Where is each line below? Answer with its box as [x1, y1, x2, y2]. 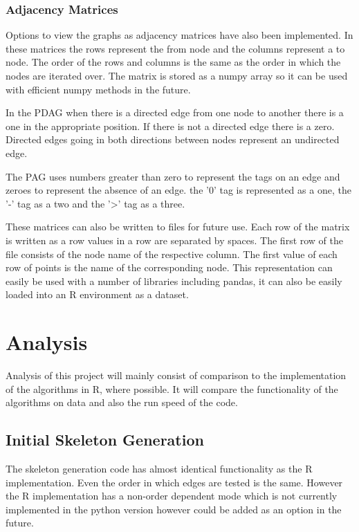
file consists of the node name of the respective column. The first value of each [6, 246, 338, 261]
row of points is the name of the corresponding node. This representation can [6, 260, 333, 275]
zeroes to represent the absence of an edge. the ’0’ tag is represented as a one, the [6, 183, 351, 197]
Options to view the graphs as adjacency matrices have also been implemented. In [6, 28, 353, 42]
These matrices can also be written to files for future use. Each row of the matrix [6, 219, 350, 234]
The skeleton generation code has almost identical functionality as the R [6, 461, 313, 476]
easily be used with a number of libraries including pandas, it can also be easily [6, 273, 342, 288]
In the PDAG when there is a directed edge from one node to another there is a [6, 105, 344, 120]
